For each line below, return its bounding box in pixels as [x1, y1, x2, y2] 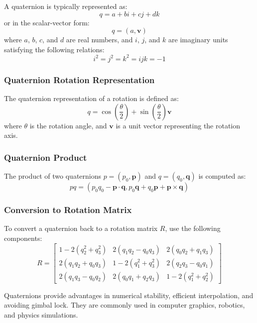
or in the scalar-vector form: [4, 17, 90, 27]
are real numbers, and [66, 34, 133, 45]
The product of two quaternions [4, 171, 102, 181]
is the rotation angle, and [29, 120, 107, 130]
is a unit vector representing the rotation [116, 120, 241, 130]
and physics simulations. [4, 309, 78, 320]
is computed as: [198, 171, 246, 181]
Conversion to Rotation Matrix [4, 204, 132, 216]
